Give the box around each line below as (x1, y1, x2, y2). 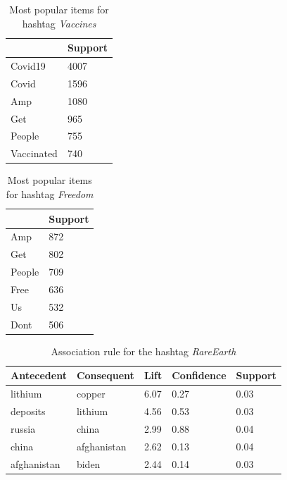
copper (76, 386, 106, 401)
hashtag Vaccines (22, 16, 96, 30)
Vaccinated (11, 146, 58, 161)
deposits (11, 403, 46, 418)
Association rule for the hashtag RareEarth (51, 343, 236, 358)
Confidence (172, 368, 227, 383)
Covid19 (11, 59, 46, 73)
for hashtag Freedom (6, 186, 94, 201)
